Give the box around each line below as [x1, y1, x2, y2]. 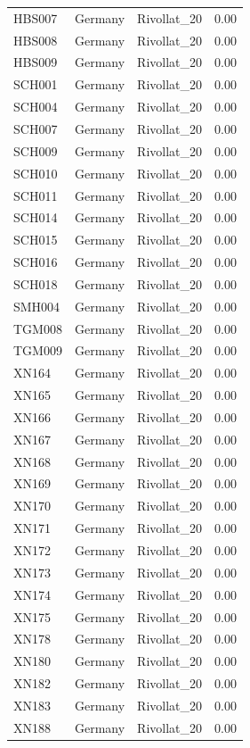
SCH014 [13, 208, 58, 227]
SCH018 [13, 274, 58, 293]
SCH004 [13, 97, 58, 116]
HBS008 [13, 30, 58, 49]
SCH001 [13, 75, 58, 94]
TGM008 [13, 319, 62, 337]
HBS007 [13, 8, 58, 27]
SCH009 [13, 141, 58, 160]
